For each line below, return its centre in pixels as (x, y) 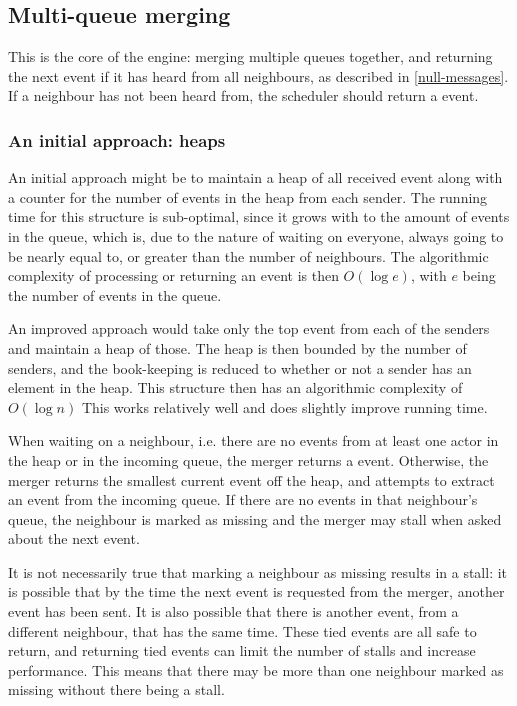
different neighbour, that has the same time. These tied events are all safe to (242, 630)
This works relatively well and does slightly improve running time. (284, 406)
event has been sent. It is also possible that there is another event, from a (233, 611)
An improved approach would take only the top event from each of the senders (249, 328)
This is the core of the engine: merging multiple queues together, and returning (250, 56)
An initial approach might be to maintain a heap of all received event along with (255, 177)
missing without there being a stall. (116, 689)
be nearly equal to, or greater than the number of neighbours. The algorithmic (248, 255)
